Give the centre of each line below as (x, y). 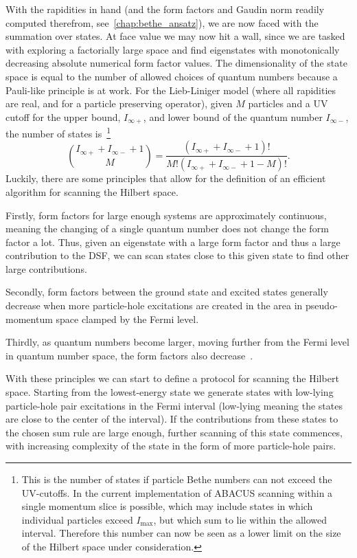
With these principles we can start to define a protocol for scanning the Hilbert (172, 378)
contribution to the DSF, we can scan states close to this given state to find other (177, 255)
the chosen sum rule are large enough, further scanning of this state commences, (174, 432)
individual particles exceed (77, 519)
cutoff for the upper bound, (63, 116)
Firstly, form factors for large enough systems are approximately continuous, (166, 215)
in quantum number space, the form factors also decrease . (129, 355)
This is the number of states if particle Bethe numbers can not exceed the (177, 479)
